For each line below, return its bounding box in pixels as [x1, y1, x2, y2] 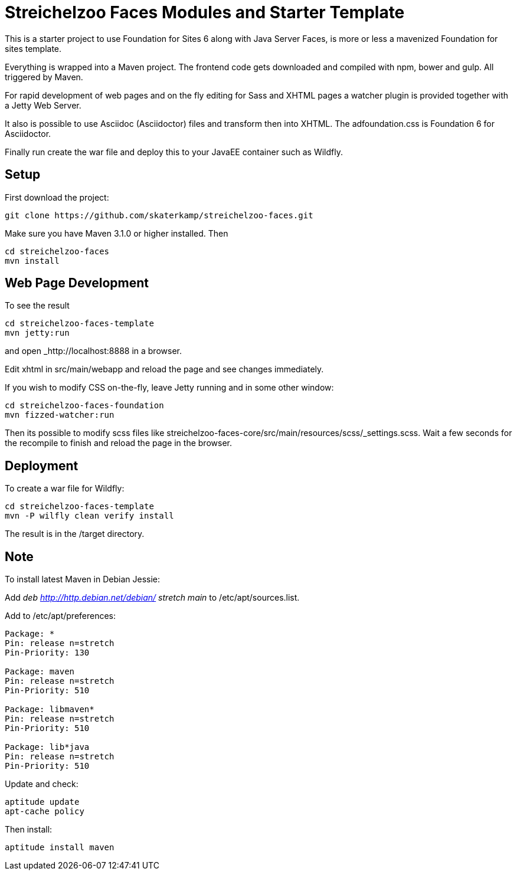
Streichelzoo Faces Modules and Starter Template [5, 2, 405, 22]
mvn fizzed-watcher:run [5, 410, 114, 420]
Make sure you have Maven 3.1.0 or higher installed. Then [5, 228, 228, 238]
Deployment [5, 458, 78, 473]
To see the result [5, 300, 70, 311]
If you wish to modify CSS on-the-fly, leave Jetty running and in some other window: [5, 382, 334, 393]
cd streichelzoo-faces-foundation [5, 401, 164, 411]
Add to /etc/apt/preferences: [5, 611, 116, 621]
